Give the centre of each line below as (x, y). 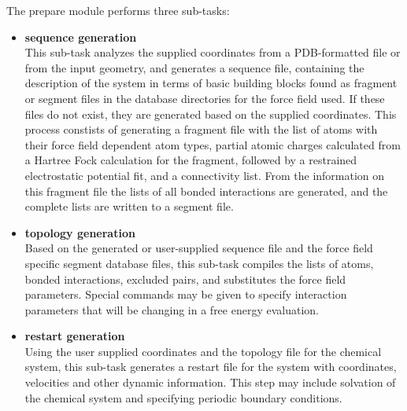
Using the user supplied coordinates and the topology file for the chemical (203, 351)
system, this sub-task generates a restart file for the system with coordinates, (211, 367)
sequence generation (81, 37)
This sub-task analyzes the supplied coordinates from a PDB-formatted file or (213, 52)
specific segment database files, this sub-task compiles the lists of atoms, (199, 263)
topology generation (80, 232)
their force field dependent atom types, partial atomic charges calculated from (213, 144)
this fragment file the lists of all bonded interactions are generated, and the (206, 191)
